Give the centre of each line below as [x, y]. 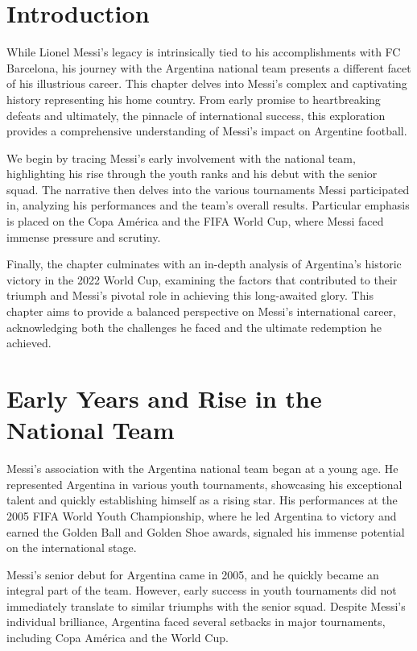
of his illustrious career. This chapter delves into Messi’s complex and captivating [207, 83]
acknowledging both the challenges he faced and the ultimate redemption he [194, 327]
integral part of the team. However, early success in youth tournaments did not [202, 590]
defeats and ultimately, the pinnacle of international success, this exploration [196, 115]
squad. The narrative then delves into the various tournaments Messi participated [208, 189]
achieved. [29, 343]
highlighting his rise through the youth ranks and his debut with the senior [192, 174]
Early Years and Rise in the [164, 398]
